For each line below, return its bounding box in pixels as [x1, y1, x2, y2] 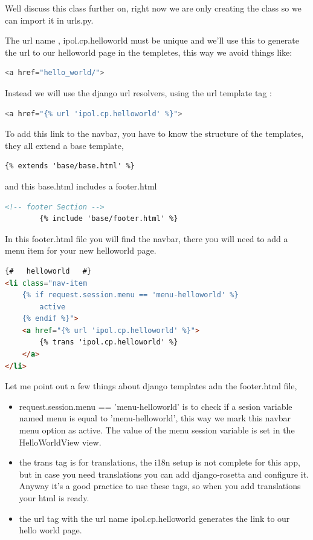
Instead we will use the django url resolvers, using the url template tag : [5, 86, 272, 99]
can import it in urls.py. [5, 13, 94, 26]
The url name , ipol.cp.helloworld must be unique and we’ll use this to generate [5, 34, 299, 47]
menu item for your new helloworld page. [5, 244, 156, 257]
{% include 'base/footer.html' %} [39, 214, 178, 223]
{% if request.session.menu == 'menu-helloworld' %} [22, 291, 239, 300]
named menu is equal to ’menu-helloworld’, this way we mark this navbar [19, 412, 291, 424]
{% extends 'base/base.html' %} [5, 162, 135, 171]
